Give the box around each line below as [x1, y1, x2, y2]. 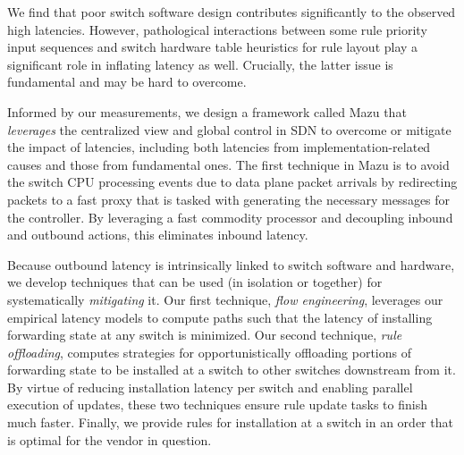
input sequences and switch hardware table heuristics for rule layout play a [7, 38, 418, 56]
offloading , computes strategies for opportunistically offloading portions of [7, 342, 411, 361]
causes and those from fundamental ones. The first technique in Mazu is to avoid [7, 155, 450, 173]
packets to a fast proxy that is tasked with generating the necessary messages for [7, 190, 451, 208]
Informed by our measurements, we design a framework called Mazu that [7, 102, 407, 121]
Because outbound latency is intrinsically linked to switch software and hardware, [7, 255, 455, 274]
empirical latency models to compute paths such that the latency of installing [7, 308, 433, 326]
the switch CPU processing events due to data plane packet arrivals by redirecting [7, 173, 458, 191]
